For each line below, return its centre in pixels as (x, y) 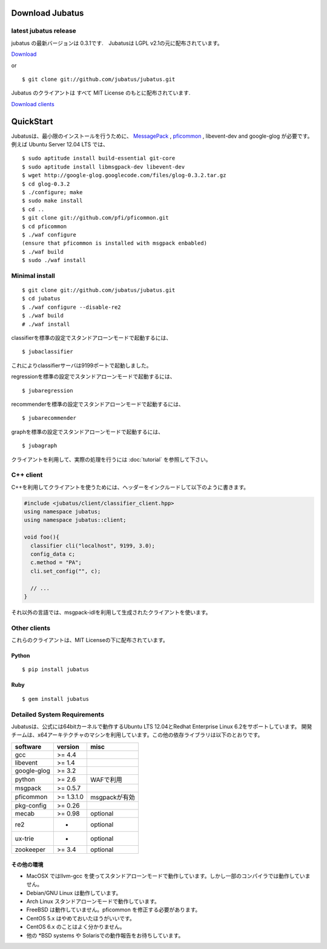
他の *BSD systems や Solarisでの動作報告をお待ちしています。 (105, 935)
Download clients (33, 104)
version (68, 746)
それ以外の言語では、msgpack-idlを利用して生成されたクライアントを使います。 (111, 612)
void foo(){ (42, 537)
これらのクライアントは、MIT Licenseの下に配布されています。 (90, 640)
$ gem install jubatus (56, 699)
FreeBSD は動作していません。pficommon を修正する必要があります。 (114, 910)
